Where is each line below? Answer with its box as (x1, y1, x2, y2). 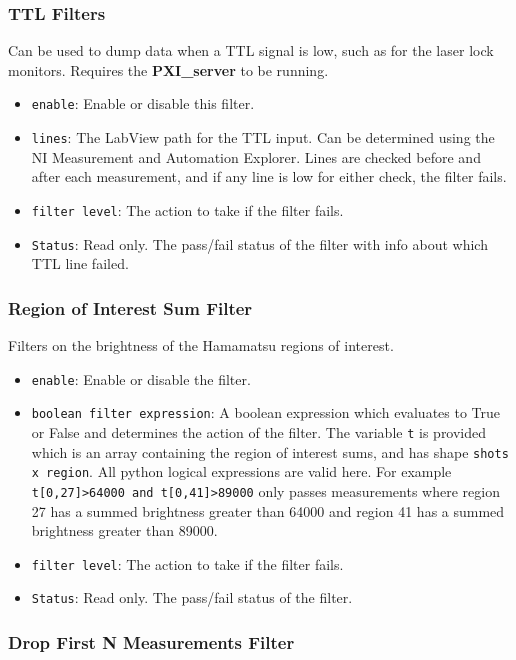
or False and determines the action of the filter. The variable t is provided (31, 421, 487, 442)
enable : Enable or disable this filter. (31, 93, 255, 114)
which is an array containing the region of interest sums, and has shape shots (31, 441, 509, 462)
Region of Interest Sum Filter (8, 295, 253, 320)
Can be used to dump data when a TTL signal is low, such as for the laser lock (8, 40, 494, 61)
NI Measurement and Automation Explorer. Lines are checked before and (31, 146, 481, 167)
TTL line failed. (31, 253, 129, 274)
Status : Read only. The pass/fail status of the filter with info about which (31, 233, 488, 254)
